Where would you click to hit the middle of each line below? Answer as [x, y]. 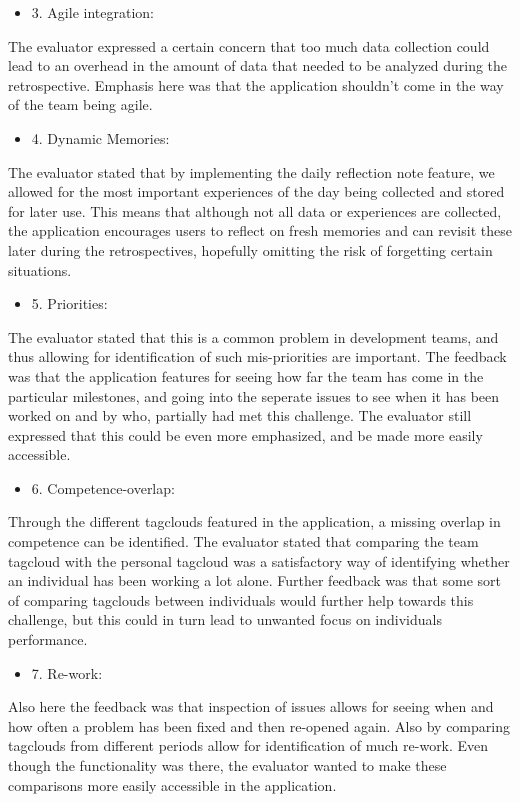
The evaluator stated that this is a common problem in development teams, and [253, 336]
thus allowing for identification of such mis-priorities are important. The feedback [257, 356]
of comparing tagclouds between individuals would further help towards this [241, 599]
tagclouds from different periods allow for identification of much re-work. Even [248, 745]
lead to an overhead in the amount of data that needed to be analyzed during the [258, 65]
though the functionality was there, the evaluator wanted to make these [227, 765]
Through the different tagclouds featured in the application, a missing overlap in [254, 521]
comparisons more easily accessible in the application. [172, 784]
